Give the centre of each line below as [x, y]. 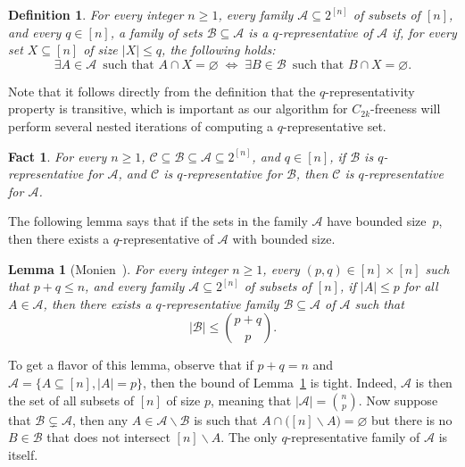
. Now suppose [398, 400]
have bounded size [377, 221]
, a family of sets [156, 32]
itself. [23, 454]
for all [421, 286]
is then [434, 382]
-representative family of [353, 437]
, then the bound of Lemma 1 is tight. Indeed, [270, 382]
